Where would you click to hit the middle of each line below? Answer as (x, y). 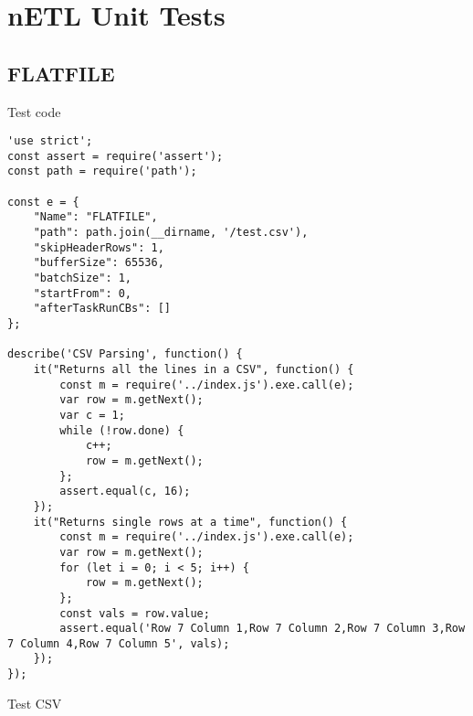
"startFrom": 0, (83, 293)
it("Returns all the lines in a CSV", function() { (194, 370)
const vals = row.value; (135, 613)
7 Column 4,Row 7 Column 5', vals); (119, 643)
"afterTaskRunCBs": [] (102, 309)
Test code (34, 111)
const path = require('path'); (102, 171)
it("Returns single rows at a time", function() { (190, 522)
